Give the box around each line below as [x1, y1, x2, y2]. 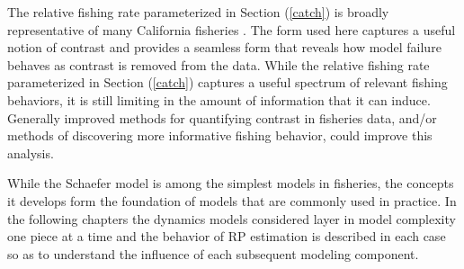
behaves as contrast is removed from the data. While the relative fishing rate [7, 55, 430, 74]
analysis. [7, 143, 54, 162]
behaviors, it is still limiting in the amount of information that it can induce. [7, 90, 431, 109]
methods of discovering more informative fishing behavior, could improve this [7, 126, 433, 145]
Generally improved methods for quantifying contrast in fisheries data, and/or [7, 108, 437, 127]
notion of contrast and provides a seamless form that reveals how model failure [7, 38, 442, 57]
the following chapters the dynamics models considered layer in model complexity [7, 209, 456, 228]
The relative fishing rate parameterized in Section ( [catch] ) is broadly [7, 3, 389, 21]
